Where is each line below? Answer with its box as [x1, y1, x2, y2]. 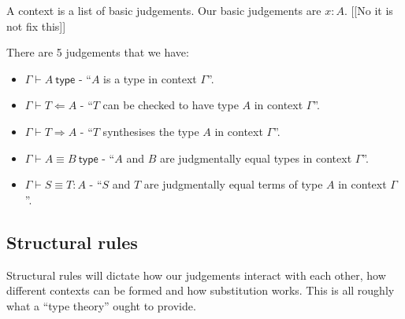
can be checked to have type [102, 97, 239, 113]
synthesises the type [102, 123, 199, 139]
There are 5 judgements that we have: [6, 44, 189, 60]
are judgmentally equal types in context [159, 149, 352, 166]
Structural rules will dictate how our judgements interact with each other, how [6, 266, 386, 283]
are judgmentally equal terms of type [143, 176, 323, 192]
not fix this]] [6, 17, 66, 34]
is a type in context [103, 70, 197, 86]
